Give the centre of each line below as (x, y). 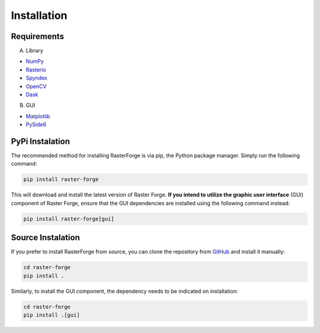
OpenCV (36, 86)
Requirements (38, 36)
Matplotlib (38, 116)
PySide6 (36, 125)
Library (35, 51)
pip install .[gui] (52, 315)
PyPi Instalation (41, 141)
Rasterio (36, 69)
